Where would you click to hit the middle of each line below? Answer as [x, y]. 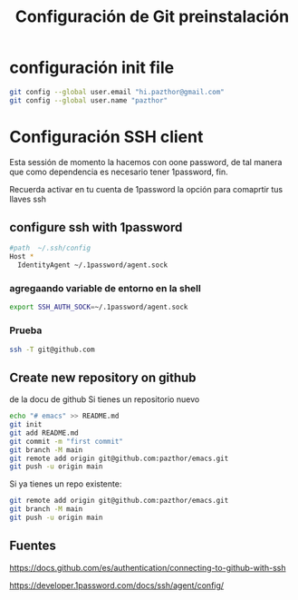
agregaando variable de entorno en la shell [105, 288]
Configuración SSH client [106, 137]
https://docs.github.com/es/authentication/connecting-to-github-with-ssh [148, 567]
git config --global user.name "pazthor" [89, 100]
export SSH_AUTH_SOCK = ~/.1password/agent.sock [99, 307]
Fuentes [33, 546]
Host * [22, 257]
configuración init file [92, 68]
